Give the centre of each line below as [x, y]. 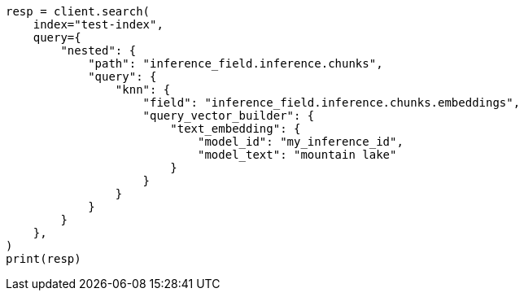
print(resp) [44, 259]
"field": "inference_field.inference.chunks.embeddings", [332, 103]
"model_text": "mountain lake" [297, 155]
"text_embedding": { [236, 129]
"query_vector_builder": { [229, 116]
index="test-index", [98, 24]
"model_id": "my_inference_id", [301, 142]
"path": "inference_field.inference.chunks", [236, 63]
